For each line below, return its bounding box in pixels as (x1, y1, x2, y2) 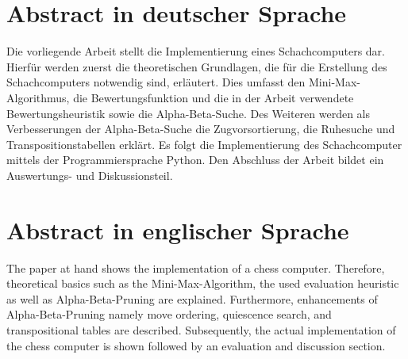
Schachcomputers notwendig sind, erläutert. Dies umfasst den (6, 74, 306, 90)
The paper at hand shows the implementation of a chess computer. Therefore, (6, 259, 385, 276)
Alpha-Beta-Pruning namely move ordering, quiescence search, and (6, 306, 332, 323)
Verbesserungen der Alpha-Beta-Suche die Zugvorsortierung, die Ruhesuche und (6, 120, 395, 137)
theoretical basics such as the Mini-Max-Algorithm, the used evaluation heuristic (6, 275, 399, 292)
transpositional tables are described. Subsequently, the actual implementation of (6, 321, 396, 338)
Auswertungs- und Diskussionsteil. (6, 166, 173, 183)
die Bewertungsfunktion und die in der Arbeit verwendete (73, 89, 354, 105)
